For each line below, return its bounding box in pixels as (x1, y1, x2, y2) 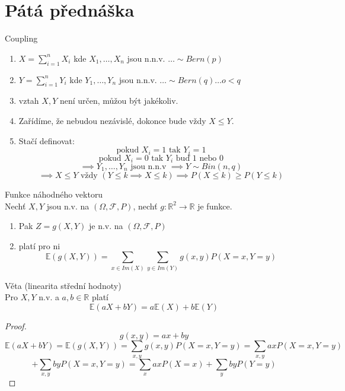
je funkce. (197, 199, 232, 212)
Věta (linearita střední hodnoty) (5, 279, 122, 291)
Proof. (5, 319, 27, 332)
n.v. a (39, 291, 59, 303)
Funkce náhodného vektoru (5, 188, 103, 200)
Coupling (5, 32, 38, 44)
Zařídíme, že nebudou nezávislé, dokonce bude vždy (18, 114, 206, 126)
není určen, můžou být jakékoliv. (59, 94, 178, 107)
